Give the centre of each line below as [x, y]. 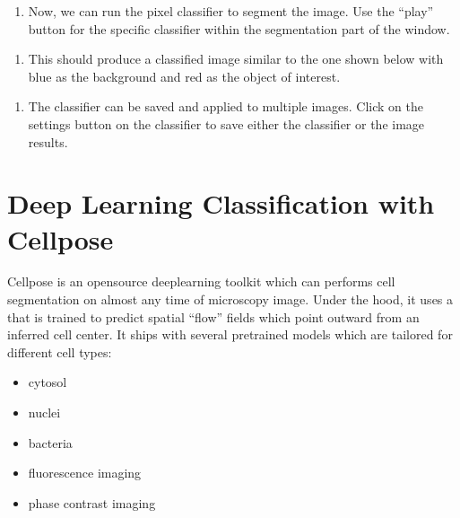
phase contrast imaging [92, 502]
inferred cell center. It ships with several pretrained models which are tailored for [230, 334]
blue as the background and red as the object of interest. [184, 76]
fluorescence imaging [85, 473]
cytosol [48, 382]
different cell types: [60, 351]
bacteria [50, 442]
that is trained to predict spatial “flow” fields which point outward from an [213, 316]
